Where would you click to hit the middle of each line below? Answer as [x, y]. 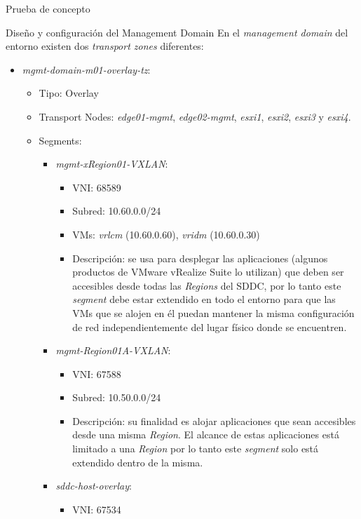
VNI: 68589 [97, 187]
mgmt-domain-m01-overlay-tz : [86, 69]
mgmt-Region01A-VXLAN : [113, 350]
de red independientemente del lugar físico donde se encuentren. [210, 326]
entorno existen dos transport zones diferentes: [105, 46]
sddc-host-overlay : [94, 486]
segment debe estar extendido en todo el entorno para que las [204, 299]
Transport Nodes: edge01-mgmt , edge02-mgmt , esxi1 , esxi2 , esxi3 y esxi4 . [195, 116]
